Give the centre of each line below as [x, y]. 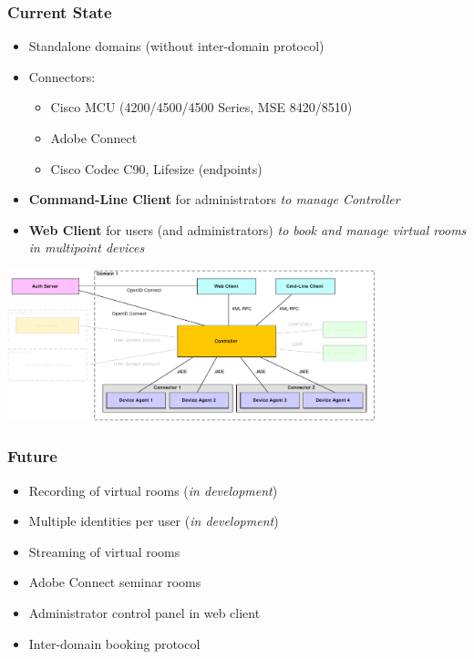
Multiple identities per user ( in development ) [154, 521]
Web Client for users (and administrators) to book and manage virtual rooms [247, 229]
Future [32, 456]
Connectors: [62, 76]
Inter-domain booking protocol [114, 643]
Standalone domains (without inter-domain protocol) [176, 46]
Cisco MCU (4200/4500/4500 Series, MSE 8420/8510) [201, 107]
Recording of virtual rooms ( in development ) [153, 490]
